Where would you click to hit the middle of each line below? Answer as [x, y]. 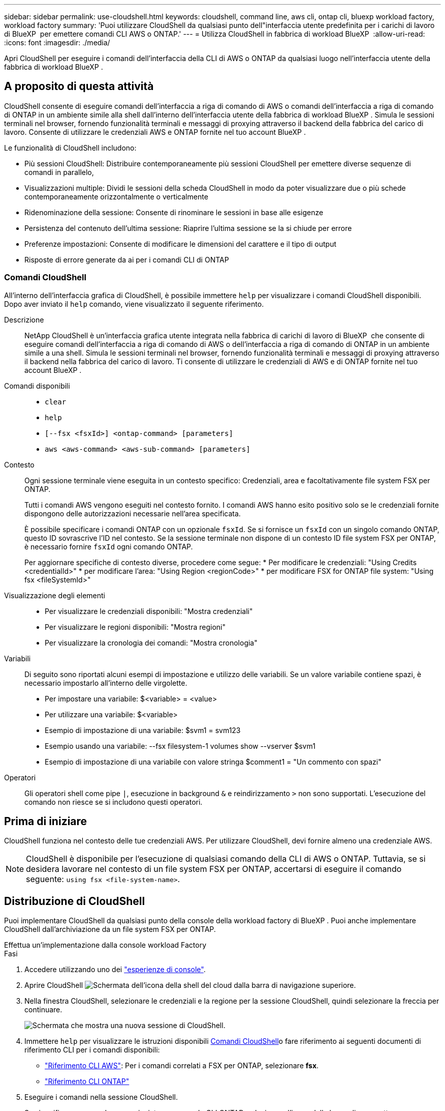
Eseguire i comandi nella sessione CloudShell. [101, 1097]
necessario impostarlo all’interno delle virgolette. [106, 683]
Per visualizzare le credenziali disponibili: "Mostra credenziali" [149, 611]
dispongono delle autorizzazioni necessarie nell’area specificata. [133, 513]
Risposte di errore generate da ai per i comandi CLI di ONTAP [127, 259]
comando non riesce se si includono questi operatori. [114, 802]
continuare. [43, 1010]
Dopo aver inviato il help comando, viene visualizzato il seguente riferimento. [134, 304]
